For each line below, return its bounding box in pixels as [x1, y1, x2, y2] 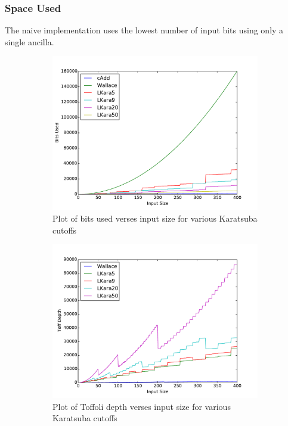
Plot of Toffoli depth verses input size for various [52, 400, 231, 412]
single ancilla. [5, 35, 54, 48]
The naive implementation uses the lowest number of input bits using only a [5, 24, 284, 36]
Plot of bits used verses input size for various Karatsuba [52, 212, 258, 224]
